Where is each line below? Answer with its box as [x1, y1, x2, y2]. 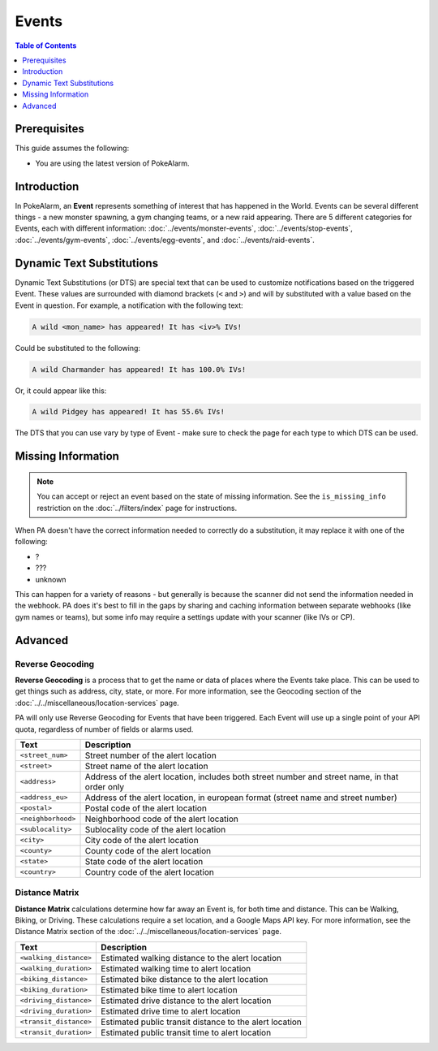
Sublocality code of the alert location [84, 824, 226, 835]
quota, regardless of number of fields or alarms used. [15, 724, 194, 734]
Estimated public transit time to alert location [101, 1027, 272, 1038]
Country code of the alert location [84, 866, 214, 877]
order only [84, 781, 125, 792]
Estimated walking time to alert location [101, 962, 251, 974]
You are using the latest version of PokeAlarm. [35, 158, 190, 168]
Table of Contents [15, 41, 77, 50]
